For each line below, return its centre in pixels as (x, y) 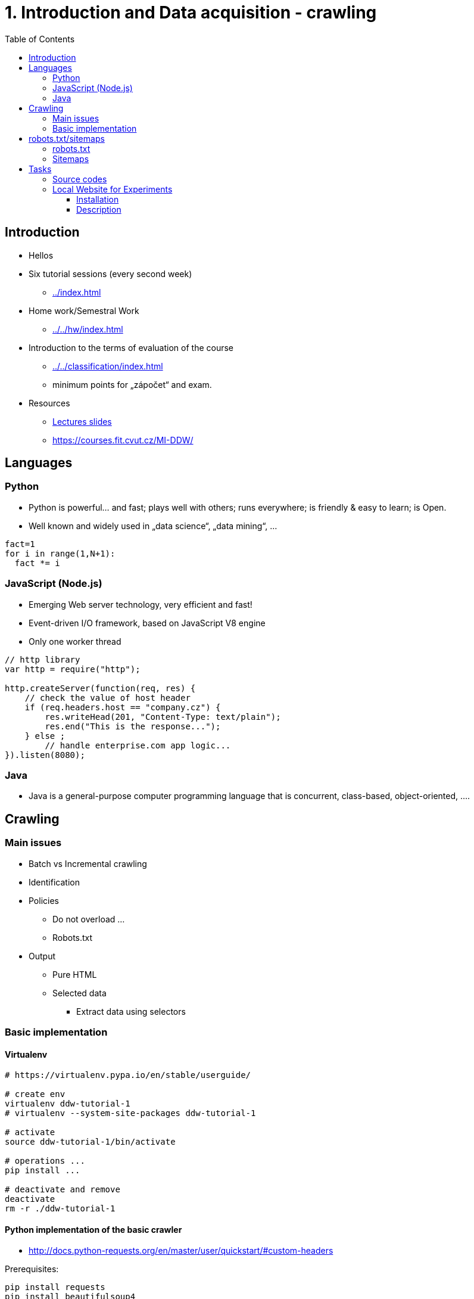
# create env (35, 1094)
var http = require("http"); (73, 669)
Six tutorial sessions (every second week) (110, 274)
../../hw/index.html (88, 329)
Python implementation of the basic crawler (93, 1229)
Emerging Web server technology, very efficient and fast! (141, 604)
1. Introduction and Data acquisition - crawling (191, 13)
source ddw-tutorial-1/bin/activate (90, 1142)
